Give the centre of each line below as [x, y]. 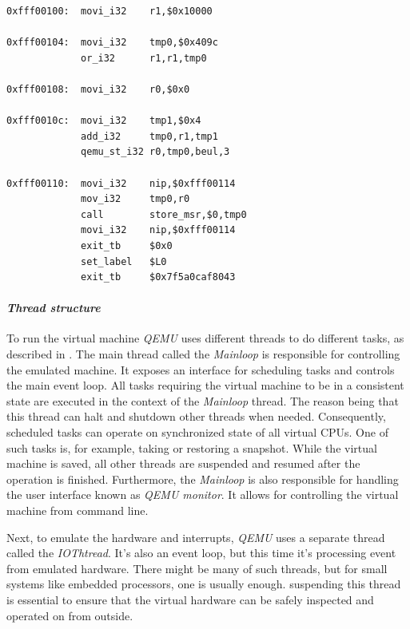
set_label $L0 [124, 261]
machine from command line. [78, 510]
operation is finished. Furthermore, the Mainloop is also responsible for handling [203, 479]
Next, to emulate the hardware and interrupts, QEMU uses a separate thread [196, 537]
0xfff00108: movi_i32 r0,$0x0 [98, 89]
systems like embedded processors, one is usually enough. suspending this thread [204, 584]
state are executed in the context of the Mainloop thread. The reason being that [203, 400]
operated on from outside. [70, 615]
